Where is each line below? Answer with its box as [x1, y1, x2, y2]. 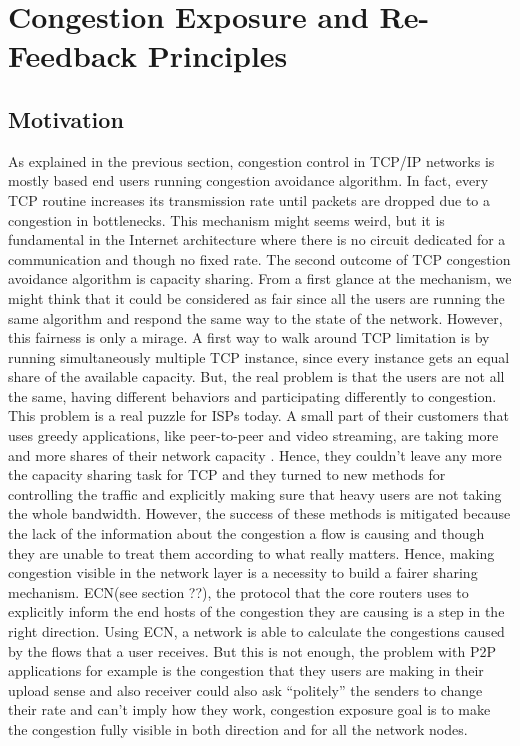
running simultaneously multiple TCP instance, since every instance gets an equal [8, 346, 510, 367]
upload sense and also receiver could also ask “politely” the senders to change [8, 679, 483, 700]
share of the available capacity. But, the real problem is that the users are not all [8, 366, 505, 387]
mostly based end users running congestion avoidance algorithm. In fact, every [8, 170, 489, 191]
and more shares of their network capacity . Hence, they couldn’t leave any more [8, 444, 502, 465]
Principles [147, 35, 288, 76]
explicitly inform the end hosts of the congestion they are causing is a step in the [8, 601, 505, 622]
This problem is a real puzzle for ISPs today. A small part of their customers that [8, 405, 509, 426]
